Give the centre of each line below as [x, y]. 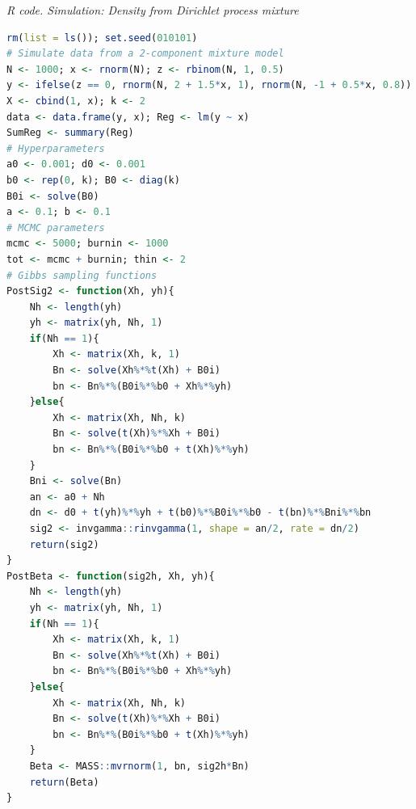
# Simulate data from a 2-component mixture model [145, 54]
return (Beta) [64, 782]
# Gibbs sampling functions [82, 275]
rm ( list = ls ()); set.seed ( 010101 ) [102, 38]
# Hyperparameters [56, 148]
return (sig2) [64, 544]
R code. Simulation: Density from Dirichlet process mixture [153, 10]
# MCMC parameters [56, 228]
